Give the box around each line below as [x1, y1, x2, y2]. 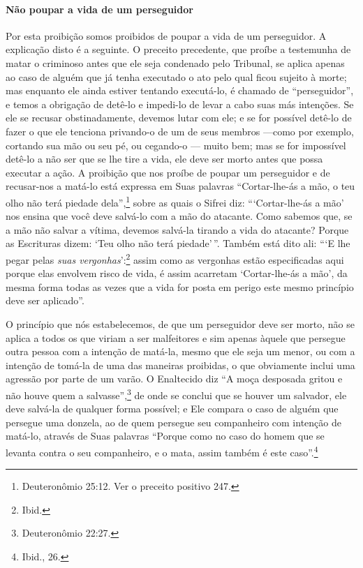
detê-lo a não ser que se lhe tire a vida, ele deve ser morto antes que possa [6, 151, 323, 166]
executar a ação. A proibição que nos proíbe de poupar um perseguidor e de [6, 165, 330, 179]
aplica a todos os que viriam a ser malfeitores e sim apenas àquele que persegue [6, 330, 346, 345]
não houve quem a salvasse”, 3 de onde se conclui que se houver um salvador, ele [6, 385, 347, 402]
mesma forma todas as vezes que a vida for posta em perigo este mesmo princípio [6, 279, 354, 294]
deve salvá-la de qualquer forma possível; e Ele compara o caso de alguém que [6, 401, 339, 416]
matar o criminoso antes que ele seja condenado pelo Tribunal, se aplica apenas [6, 55, 345, 70]
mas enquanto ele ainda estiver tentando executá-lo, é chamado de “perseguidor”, [6, 83, 354, 98]
